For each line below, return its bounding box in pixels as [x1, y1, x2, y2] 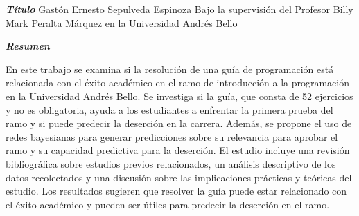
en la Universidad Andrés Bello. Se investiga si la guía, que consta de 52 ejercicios [6, 88, 353, 103]
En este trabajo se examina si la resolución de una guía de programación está [6, 61, 334, 76]
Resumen [6, 39, 50, 53]
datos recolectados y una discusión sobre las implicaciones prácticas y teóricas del [6, 170, 352, 184]
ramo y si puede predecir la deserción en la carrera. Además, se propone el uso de [6, 116, 352, 130]
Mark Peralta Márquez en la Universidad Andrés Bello [6, 15, 238, 30]
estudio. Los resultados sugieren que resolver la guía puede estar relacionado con [6, 184, 347, 198]
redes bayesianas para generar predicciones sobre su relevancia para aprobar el [6, 129, 338, 144]
